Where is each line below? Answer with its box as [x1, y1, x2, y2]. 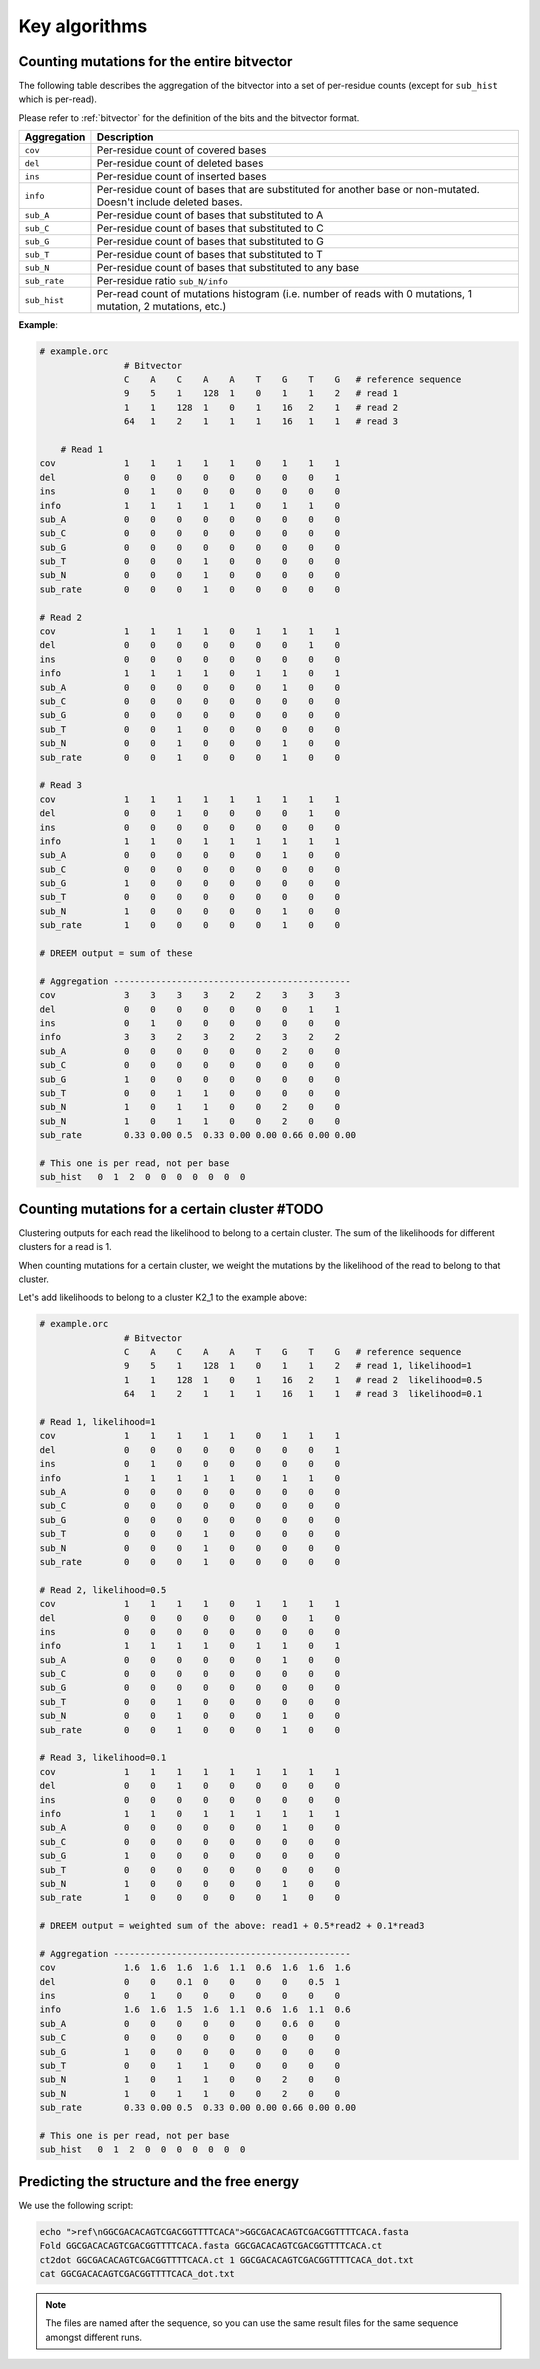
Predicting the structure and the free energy [18, 2173, 300, 2190]
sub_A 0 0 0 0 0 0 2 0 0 [39, 1045, 341, 1057]
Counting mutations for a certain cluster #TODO [18, 1200, 324, 1217]
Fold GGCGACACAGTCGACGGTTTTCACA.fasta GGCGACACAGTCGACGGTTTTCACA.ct [39, 2240, 383, 2252]
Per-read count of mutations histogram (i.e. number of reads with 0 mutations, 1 [96, 287, 472, 301]
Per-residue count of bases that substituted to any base [96, 261, 360, 275]
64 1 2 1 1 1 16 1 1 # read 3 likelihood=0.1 [123, 1388, 483, 1400]
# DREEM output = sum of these [39, 948, 194, 959]
